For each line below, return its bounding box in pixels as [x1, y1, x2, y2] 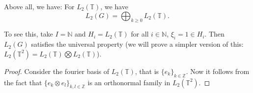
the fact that [4, 77, 42, 87]
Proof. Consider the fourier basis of [4, 66, 109, 76]
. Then [204, 29, 225, 39]
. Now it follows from [186, 66, 250, 76]
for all [130, 29, 149, 39]
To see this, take [4, 29, 53, 39]
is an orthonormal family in [87, 77, 170, 87]
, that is [135, 66, 159, 76]
